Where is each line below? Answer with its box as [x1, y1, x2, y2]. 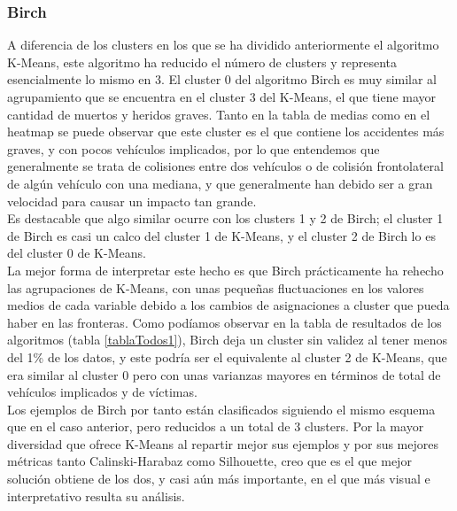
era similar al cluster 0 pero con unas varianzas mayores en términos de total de [7, 365, 441, 383]
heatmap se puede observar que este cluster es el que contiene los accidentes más [7, 122, 445, 141]
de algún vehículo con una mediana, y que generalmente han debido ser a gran [7, 174, 433, 192]
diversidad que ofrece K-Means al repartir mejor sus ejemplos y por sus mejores [7, 434, 439, 453]
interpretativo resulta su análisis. [7, 486, 185, 505]
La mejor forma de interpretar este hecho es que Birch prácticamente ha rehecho [7, 260, 444, 279]
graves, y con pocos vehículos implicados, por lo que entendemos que [7, 139, 380, 158]
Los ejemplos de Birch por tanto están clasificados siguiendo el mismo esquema [7, 399, 436, 418]
